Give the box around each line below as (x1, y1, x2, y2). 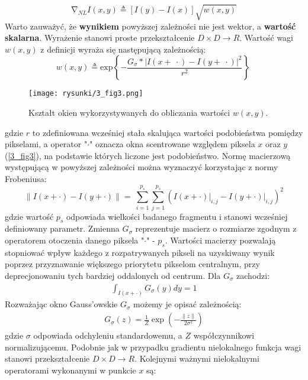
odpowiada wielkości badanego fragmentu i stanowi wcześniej (66, 210, 288, 222)
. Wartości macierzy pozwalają (165, 234, 276, 246)
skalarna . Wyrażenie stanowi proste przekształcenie (5, 31, 195, 44)
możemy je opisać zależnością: (133, 298, 242, 310)
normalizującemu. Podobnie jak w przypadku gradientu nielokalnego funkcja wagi (5, 340, 301, 353)
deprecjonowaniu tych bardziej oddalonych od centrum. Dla (5, 269, 221, 281)
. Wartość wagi (239, 31, 293, 44)
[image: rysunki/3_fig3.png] (28, 89, 143, 98)
